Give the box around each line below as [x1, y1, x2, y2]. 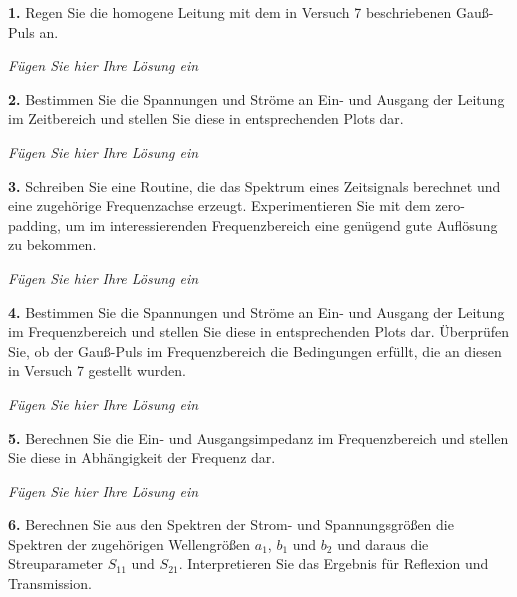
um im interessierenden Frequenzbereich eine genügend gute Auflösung [65, 214, 498, 235]
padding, [8, 214, 61, 235]
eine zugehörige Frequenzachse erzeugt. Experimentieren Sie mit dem [8, 195, 431, 216]
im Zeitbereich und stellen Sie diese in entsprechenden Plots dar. [8, 108, 404, 129]
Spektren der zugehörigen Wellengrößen [8, 533, 251, 554]
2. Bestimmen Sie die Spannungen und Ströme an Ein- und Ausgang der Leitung [8, 88, 505, 109]
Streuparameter [8, 553, 104, 574]
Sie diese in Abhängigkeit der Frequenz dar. [8, 447, 276, 468]
